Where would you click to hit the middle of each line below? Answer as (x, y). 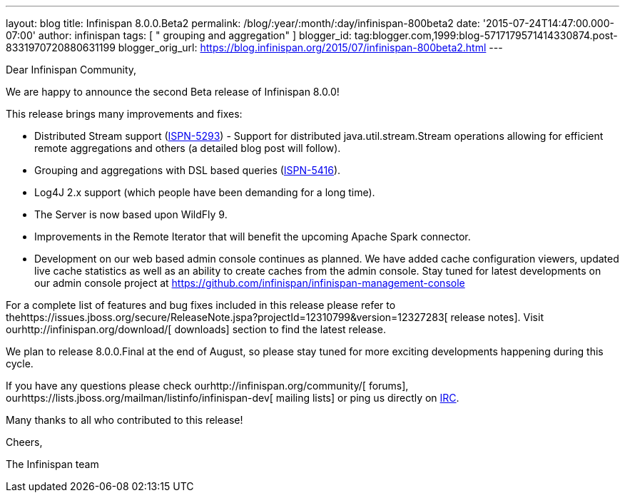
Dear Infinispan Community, (71, 70)
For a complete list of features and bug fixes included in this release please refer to (201, 305)
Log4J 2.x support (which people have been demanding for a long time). (205, 192)
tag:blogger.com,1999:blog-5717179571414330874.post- (486, 35)
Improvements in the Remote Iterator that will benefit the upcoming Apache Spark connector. (253, 237)
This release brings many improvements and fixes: (124, 114)
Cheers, (24, 442)
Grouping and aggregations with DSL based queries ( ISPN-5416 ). (188, 170)
